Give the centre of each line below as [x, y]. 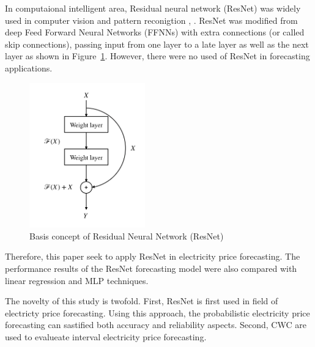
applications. [29, 68]
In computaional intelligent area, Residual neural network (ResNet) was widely [153, 8]
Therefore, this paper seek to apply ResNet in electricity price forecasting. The [153, 256]
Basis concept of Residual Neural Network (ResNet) [127, 236]
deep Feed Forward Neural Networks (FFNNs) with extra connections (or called [155, 32]
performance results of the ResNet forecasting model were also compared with [151, 268]
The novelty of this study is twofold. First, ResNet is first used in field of [142, 301]
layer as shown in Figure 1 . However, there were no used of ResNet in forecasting [157, 56]
